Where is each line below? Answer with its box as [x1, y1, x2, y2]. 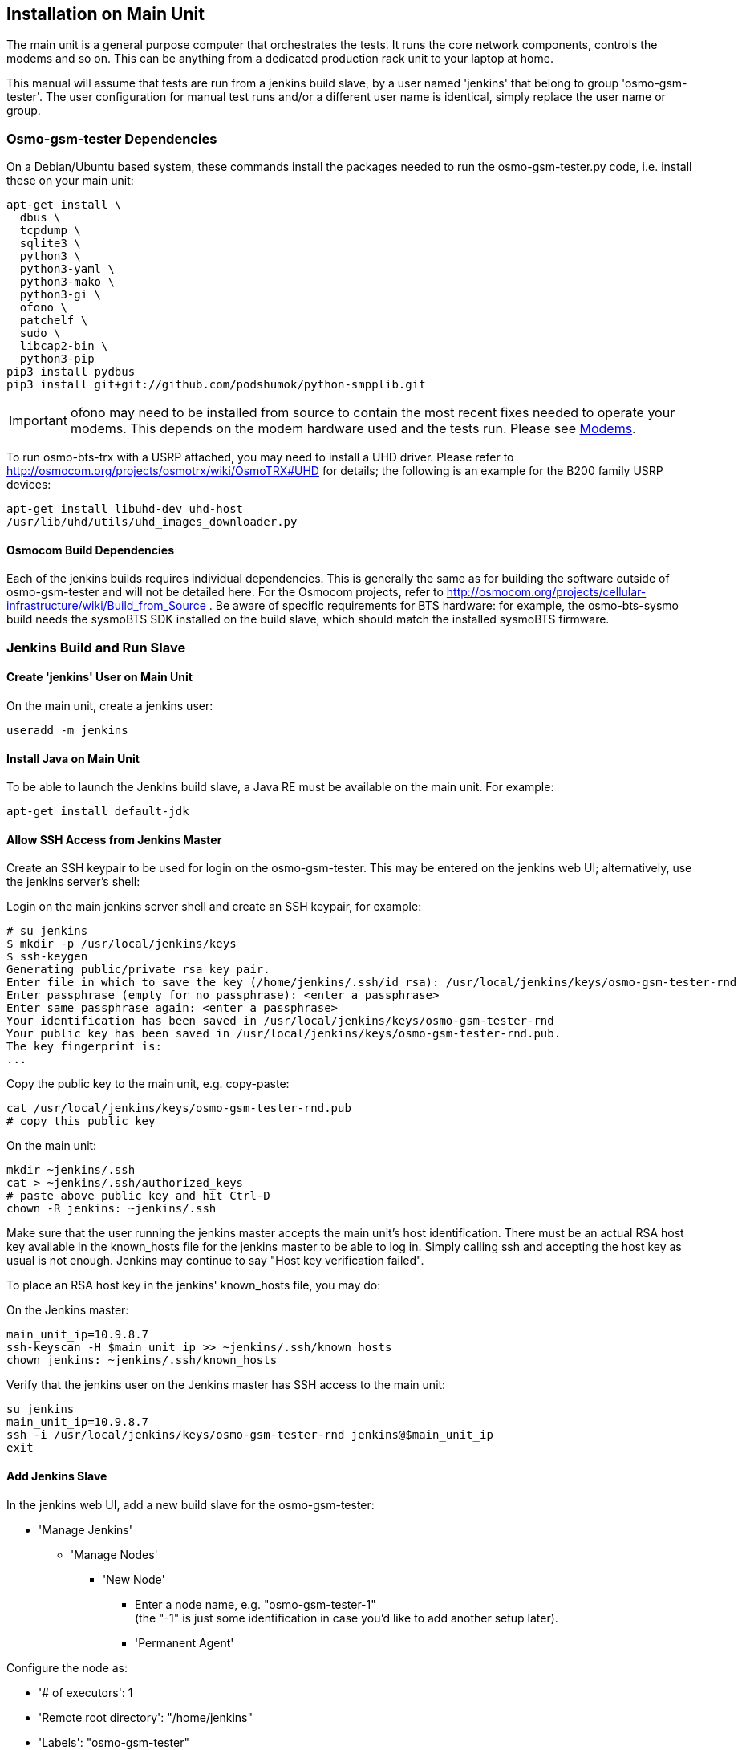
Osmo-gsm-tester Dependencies [6, 130, 217, 147]
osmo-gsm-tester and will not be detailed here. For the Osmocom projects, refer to [6, 585, 444, 599]
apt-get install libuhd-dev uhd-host [6, 502, 244, 516]
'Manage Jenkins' [39, 1522, 132, 1537]
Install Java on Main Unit [6, 751, 140, 765]
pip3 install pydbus [6, 365, 136, 379]
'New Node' [103, 1572, 165, 1586]
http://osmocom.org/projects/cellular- [446, 585, 647, 599]
